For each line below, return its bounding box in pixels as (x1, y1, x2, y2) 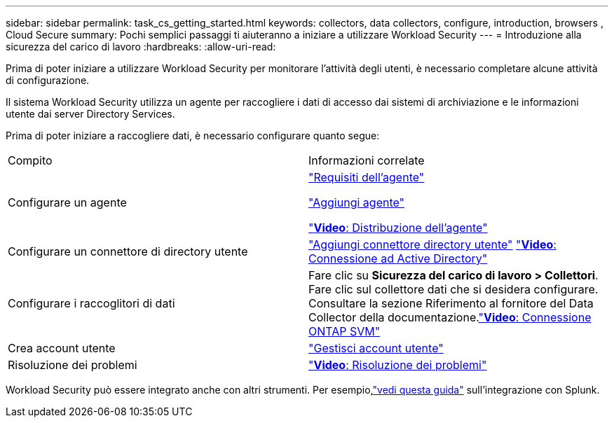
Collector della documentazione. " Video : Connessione (308, 310, 592, 324)
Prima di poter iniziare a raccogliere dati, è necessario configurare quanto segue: (6, 130, 380, 141)
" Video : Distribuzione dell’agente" (308, 221, 488, 235)
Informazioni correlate (308, 153, 425, 167)
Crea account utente (8, 341, 116, 355)
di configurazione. (6, 74, 90, 86)
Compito (8, 153, 53, 167)
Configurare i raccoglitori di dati (8, 296, 175, 310)
